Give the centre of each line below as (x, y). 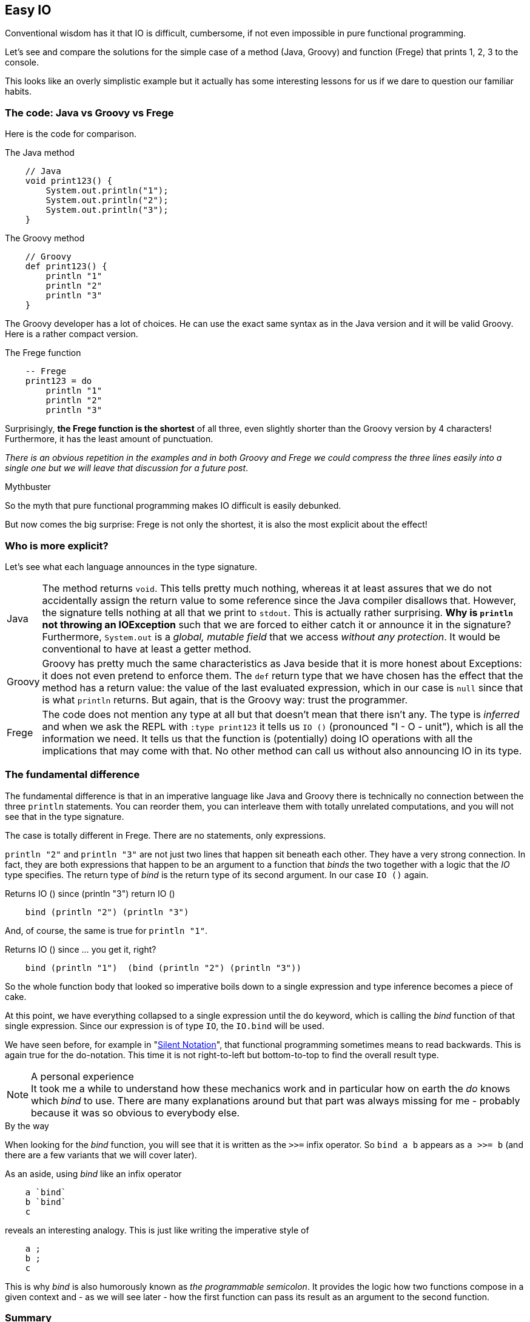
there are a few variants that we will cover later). (101, 1155)
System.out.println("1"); (107, 191)
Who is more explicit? (57, 545)
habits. (18, 92)
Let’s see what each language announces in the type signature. (131, 566)
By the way (27, 1126)
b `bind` (46, 1202)
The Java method (40, 153)
